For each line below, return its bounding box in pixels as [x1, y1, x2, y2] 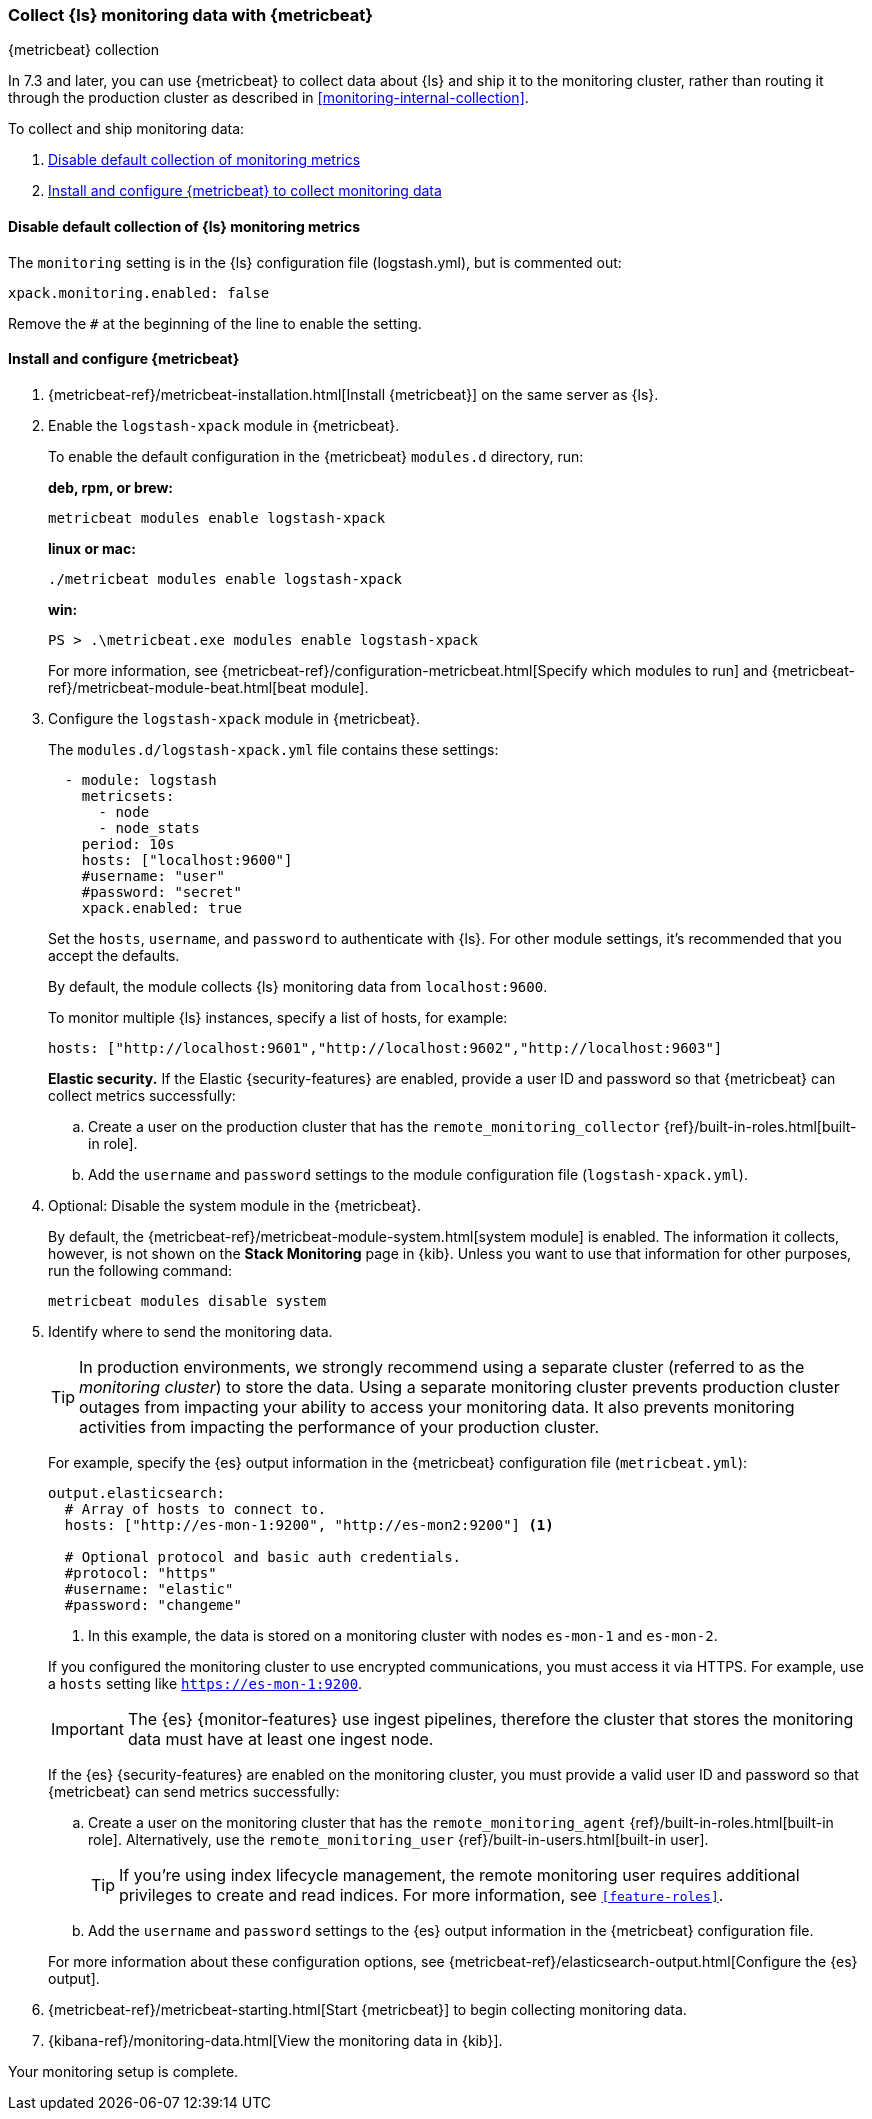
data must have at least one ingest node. [127, 1728, 434, 1749]
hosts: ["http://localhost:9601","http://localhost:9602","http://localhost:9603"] [48, 1039, 723, 1056]
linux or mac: [48, 539, 136, 557]
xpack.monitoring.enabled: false [8, 284, 270, 301]
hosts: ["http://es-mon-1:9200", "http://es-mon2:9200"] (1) [64, 1516, 554, 1533]
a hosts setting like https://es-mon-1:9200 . [48, 1674, 363, 1692]
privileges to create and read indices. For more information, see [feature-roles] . [119, 1884, 724, 1905]
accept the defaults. [48, 946, 180, 964]
